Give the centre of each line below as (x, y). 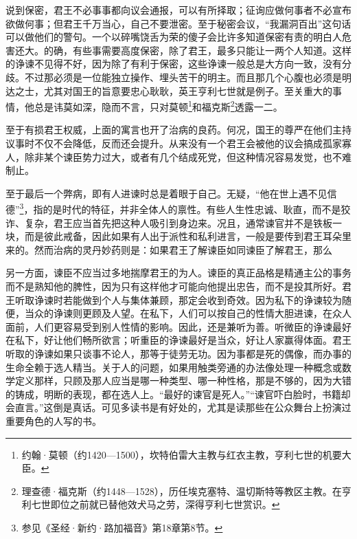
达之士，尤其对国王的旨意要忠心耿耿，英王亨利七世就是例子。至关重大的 (169, 90)
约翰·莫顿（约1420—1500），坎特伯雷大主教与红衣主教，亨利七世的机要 (182, 454)
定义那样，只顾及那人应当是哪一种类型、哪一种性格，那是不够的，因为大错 (183, 381)
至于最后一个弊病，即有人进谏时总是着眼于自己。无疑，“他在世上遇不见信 (171, 193)
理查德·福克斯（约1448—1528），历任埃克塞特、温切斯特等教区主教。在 (182, 491)
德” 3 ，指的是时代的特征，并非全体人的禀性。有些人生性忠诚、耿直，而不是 (173, 208)
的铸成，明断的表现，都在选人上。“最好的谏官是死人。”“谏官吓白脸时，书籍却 (178, 394)
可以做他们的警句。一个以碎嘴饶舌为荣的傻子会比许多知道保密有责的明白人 (174, 37)
